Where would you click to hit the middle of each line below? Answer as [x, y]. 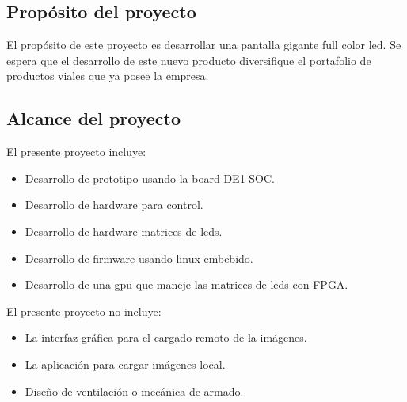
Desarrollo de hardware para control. [114, 205]
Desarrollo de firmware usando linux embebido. [139, 258]
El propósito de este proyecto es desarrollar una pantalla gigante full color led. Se [204, 45]
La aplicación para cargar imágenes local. [125, 364]
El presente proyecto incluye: [76, 152]
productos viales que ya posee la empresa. [108, 76]
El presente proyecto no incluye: [84, 311]
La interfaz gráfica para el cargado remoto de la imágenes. [166, 338]
